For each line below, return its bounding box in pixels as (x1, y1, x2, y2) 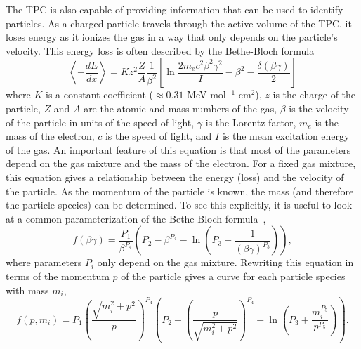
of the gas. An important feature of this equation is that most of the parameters (6, 142, 351, 157)
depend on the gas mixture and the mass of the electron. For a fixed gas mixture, (6, 156, 356, 171)
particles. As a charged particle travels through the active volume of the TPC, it (6, 15, 352, 30)
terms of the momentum (6, 268, 110, 283)
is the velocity (289, 100, 349, 115)
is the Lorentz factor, (205, 114, 296, 129)
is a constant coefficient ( (46, 87, 153, 102)
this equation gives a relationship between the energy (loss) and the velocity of (6, 169, 344, 184)
